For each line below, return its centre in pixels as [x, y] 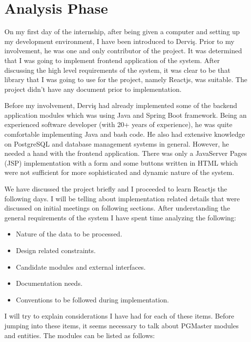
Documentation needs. [49, 283]
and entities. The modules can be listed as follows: [80, 335]
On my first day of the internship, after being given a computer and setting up [122, 32]
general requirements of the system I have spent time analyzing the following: [120, 217]
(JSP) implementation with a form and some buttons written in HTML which [121, 162]
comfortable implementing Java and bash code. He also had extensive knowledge [125, 134]
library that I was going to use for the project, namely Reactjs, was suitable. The [126, 79]
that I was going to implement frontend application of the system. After [112, 60]
